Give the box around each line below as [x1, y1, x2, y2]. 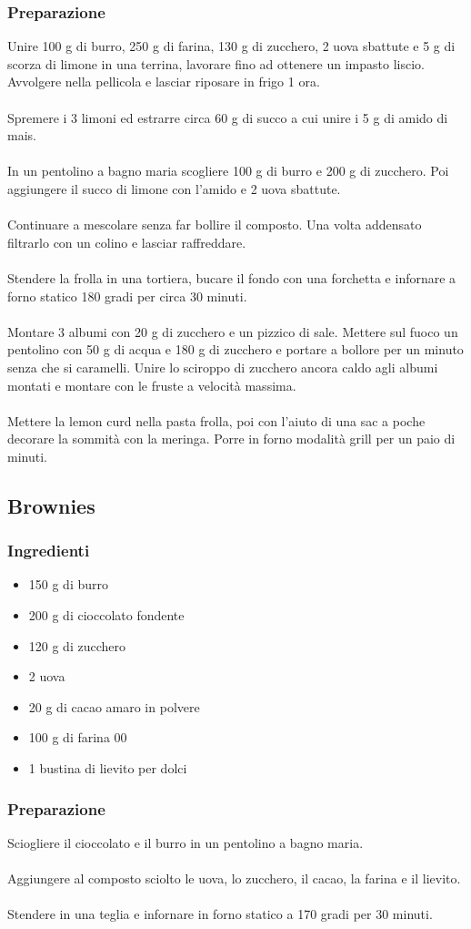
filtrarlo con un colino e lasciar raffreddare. [7, 232, 246, 251]
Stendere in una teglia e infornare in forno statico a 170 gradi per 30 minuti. [7, 904, 433, 924]
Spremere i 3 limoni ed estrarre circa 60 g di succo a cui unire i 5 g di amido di [7, 107, 448, 127]
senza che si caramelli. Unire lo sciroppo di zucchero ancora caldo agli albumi [7, 357, 438, 376]
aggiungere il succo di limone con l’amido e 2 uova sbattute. [7, 179, 341, 198]
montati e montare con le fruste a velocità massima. [7, 375, 296, 394]
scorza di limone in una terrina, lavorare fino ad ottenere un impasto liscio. [7, 54, 425, 73]
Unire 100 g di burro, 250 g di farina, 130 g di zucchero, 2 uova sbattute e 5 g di [7, 36, 456, 56]
